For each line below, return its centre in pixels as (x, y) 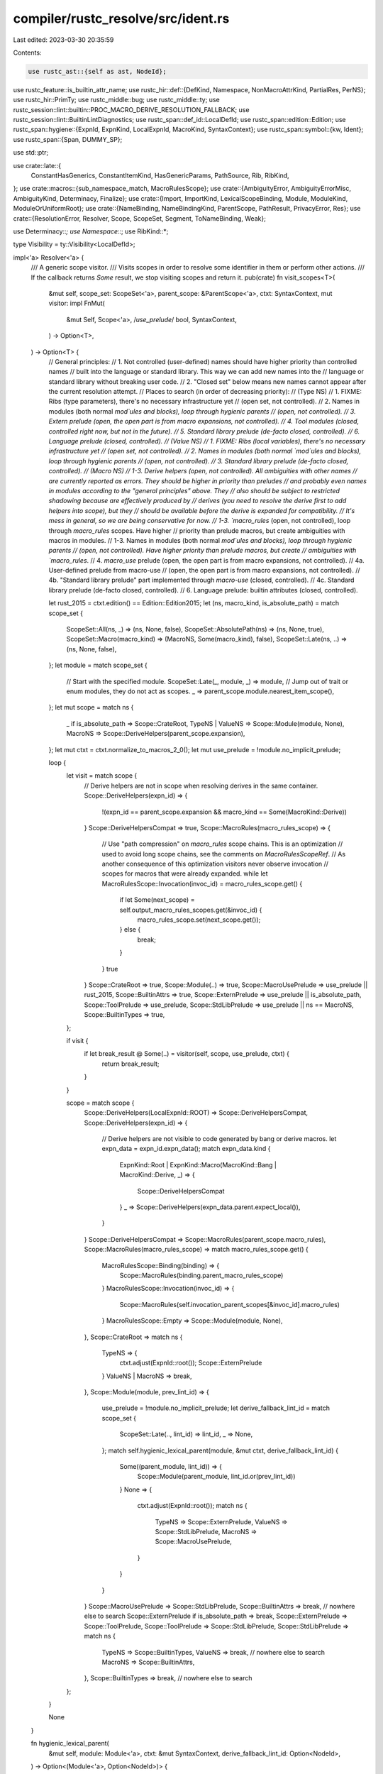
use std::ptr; (31, 153)
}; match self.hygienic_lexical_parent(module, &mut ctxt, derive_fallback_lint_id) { (220, 1450)
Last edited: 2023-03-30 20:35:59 (63, 40)
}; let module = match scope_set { (98, 665)
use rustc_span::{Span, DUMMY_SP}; (68, 139)
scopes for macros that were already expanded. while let (185, 874)
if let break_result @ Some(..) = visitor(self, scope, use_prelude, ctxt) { (187, 1054)
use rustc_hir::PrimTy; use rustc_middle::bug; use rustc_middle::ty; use (116, 100)
